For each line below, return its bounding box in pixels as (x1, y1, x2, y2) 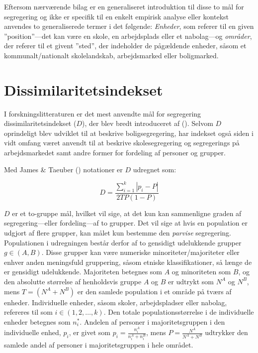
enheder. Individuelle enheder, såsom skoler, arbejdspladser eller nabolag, (4, 297, 227, 307)
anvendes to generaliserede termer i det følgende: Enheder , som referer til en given (4, 21, 254, 31)
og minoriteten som (172, 266, 231, 277)
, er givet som (69, 327, 110, 338)
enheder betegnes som (4, 316, 71, 327)
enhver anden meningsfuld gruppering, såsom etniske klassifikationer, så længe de (4, 256, 252, 267)
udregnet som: (133, 164, 176, 174)
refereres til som (4, 307, 53, 317)
